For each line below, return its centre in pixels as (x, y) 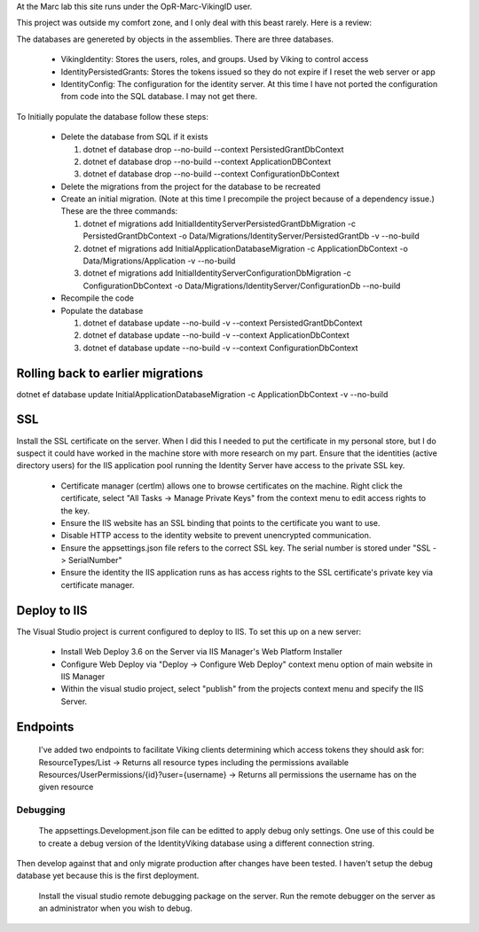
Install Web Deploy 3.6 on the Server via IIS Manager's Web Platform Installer (202, 652)
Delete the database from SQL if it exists (134, 137)
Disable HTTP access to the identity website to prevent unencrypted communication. (216, 536)
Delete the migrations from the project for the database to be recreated (191, 186)
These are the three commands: (119, 211)
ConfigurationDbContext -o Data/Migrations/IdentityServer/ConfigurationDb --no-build (242, 286)
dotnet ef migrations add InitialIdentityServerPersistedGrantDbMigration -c (220, 223)
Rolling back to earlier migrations (110, 373)
